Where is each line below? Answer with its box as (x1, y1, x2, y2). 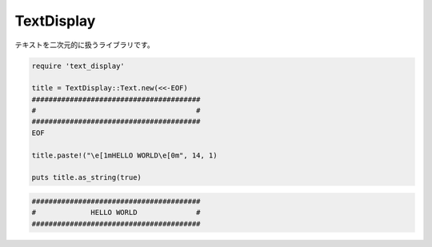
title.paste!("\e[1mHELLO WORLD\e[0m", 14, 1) (31, 150, 218, 160)
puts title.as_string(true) (31, 173, 142, 182)
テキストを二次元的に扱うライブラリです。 (14, 40, 155, 50)
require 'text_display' (31, 61, 126, 70)
